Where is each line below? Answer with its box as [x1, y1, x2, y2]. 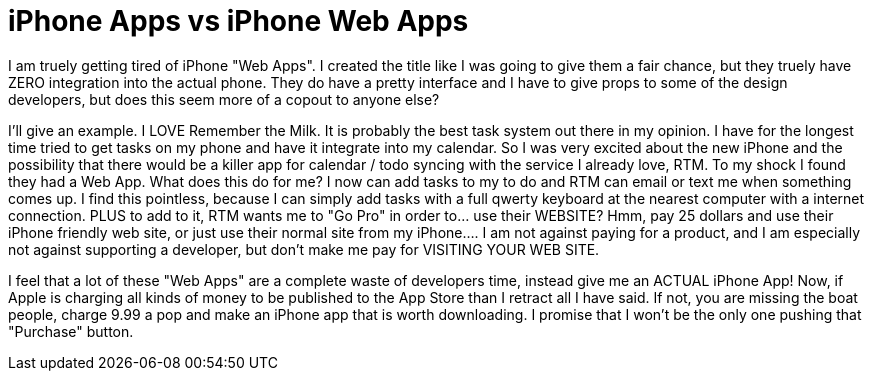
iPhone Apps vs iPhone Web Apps [8, 4, 469, 38]
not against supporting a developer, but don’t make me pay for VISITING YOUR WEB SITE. [8, 240, 600, 258]
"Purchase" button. [8, 322, 134, 340]
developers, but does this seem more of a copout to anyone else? [8, 90, 440, 108]
